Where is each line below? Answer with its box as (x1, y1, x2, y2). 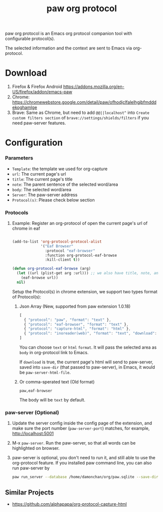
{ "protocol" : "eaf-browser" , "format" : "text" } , (23, 322, 129, 327)
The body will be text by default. (19, 397, 86, 403)
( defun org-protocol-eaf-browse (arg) (12, 266, 91, 271)
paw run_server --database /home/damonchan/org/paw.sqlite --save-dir (12, 475, 159, 480)
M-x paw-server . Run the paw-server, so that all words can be (12, 440, 136, 446)
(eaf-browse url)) (21, 275, 58, 280)
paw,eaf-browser (19, 388, 53, 394)
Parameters (5, 155, 33, 161)
